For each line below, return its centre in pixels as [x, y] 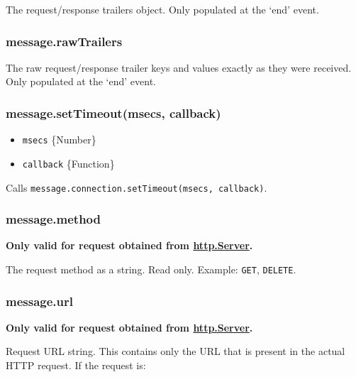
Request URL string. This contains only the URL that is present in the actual [176, 351]
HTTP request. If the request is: [76, 365]
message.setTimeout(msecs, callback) [113, 113]
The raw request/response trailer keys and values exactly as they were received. [179, 67]
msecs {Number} [59, 140]
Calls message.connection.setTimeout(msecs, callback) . [137, 187]
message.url [39, 301]
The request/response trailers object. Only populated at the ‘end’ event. [162, 9]
